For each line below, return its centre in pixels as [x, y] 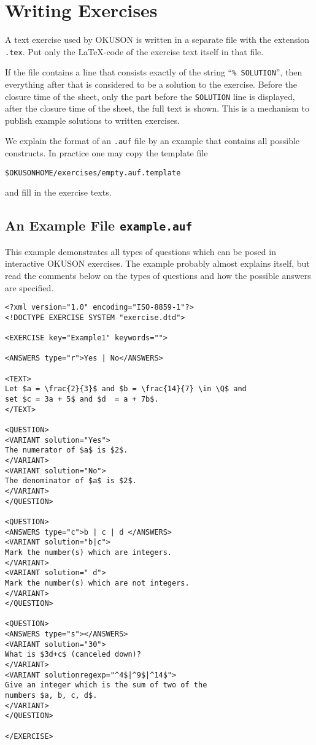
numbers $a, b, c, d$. [51, 696]
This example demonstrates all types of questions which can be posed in [141, 251]
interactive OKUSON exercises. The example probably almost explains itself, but [157, 263]
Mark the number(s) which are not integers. [97, 583]
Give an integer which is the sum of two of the [106, 685]
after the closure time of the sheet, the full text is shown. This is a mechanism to [157, 108]
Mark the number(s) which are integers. [89, 552]
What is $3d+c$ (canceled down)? [73, 655]
